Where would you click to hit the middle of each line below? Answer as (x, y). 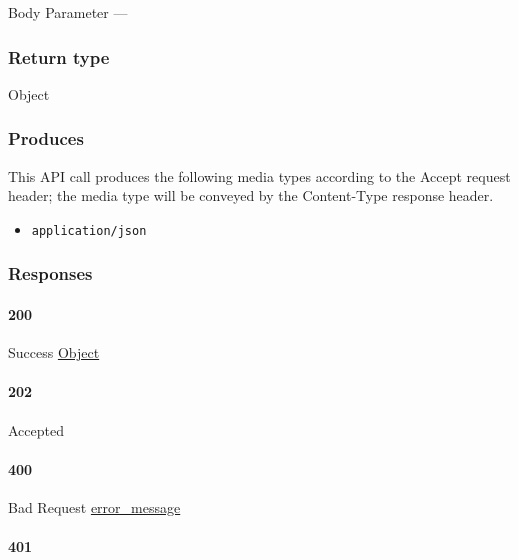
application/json (89, 230)
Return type (59, 56)
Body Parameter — (68, 12)
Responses (50, 273)
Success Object (54, 352)
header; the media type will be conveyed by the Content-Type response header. (251, 195)
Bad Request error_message (94, 506)
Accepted (36, 429)
